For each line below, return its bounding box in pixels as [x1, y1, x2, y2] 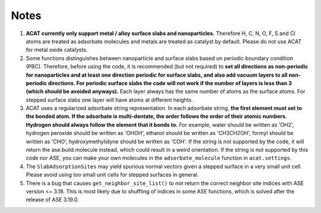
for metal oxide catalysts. [26, 46, 88, 54]
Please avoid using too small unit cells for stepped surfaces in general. [26, 171, 199, 178]
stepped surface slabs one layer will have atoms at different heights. [26, 96, 193, 104]
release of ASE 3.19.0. [26, 196, 80, 203]
